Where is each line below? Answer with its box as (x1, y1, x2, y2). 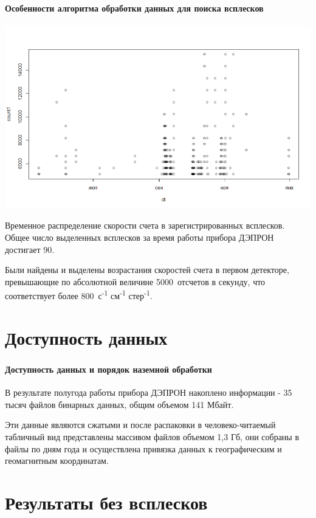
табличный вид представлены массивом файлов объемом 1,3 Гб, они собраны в (5, 430, 300, 443)
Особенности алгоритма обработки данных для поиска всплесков (5, 1, 264, 14)
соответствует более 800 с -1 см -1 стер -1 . (5, 288, 153, 302)
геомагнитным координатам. (5, 454, 109, 467)
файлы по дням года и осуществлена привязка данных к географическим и (5, 442, 282, 455)
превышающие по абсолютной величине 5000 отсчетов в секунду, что (5, 275, 266, 288)
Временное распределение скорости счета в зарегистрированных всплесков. (5, 219, 285, 232)
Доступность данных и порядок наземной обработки (5, 362, 212, 375)
